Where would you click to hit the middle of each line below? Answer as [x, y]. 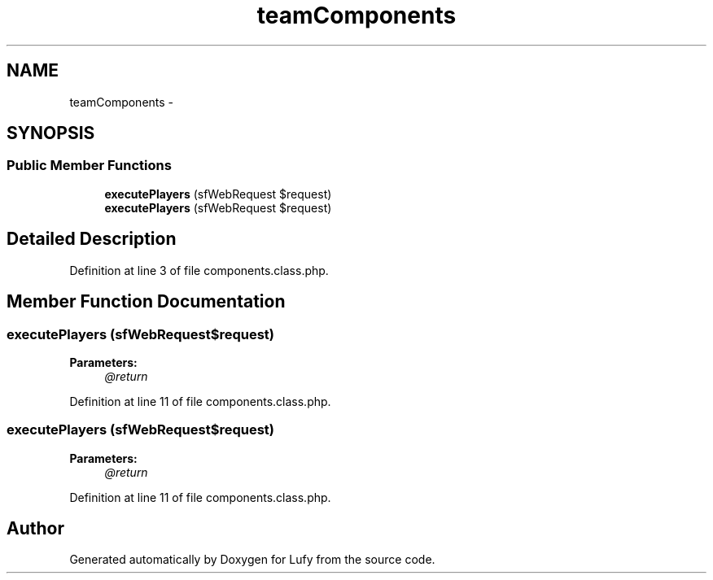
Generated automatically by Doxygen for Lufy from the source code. [252, 560]
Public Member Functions [89, 166]
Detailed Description [92, 239]
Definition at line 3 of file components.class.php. [199, 270]
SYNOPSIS [51, 133]
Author [35, 529]
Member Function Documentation [146, 302]
